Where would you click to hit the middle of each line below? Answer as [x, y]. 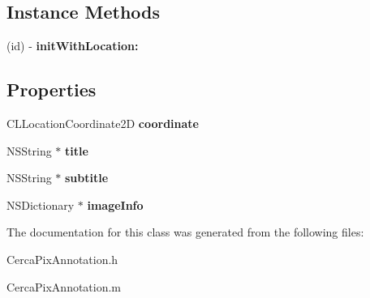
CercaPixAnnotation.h [62, 259]
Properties [52, 89]
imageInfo [115, 204]
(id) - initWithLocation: [73, 46]
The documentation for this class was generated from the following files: [185, 232]
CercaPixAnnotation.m [64, 286]
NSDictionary [41, 204]
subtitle [87, 178]
